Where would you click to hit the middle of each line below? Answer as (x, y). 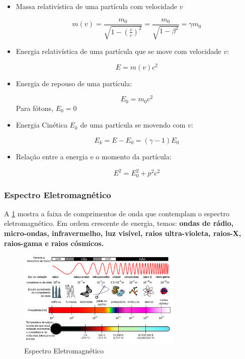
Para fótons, (35, 108)
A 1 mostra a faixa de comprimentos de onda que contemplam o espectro (117, 213)
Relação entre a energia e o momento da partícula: (94, 157)
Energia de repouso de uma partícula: (74, 83)
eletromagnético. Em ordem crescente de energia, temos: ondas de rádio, (119, 223)
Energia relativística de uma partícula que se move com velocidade (118, 51)
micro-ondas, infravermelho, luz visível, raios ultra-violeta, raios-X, (123, 233)
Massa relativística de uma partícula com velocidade (97, 6)
